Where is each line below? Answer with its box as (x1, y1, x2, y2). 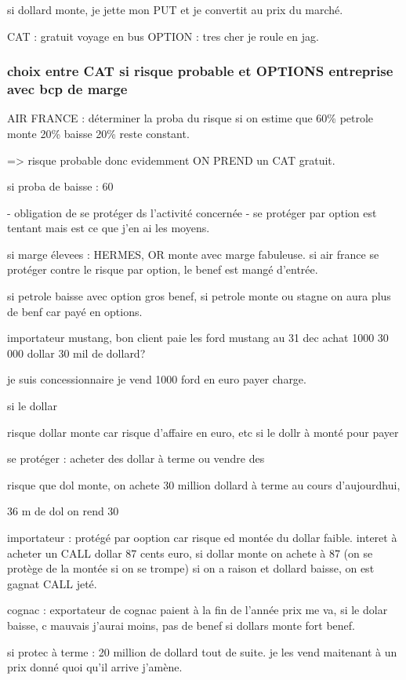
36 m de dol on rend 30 (7, 503, 119, 519)
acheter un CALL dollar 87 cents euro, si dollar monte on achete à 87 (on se (7, 544, 373, 561)
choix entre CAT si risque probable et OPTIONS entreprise (7, 61, 393, 81)
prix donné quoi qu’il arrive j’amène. (7, 659, 183, 675)
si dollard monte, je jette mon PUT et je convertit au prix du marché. (7, 2, 343, 17)
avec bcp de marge (7, 79, 128, 99)
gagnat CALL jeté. (7, 575, 97, 591)
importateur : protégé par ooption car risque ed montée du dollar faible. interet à (7, 529, 397, 546)
